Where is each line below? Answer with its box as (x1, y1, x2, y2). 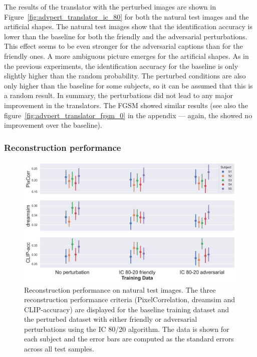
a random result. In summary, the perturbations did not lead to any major (4, 90, 233, 101)
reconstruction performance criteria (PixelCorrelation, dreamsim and (24, 294, 235, 305)
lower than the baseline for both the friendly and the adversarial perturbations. (4, 31, 247, 41)
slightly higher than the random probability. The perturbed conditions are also (4, 70, 246, 81)
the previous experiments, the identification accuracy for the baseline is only (4, 60, 238, 71)
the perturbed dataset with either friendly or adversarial (24, 314, 197, 324)
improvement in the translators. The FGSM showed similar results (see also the (4, 100, 248, 110)
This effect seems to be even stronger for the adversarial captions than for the (4, 41, 243, 51)
